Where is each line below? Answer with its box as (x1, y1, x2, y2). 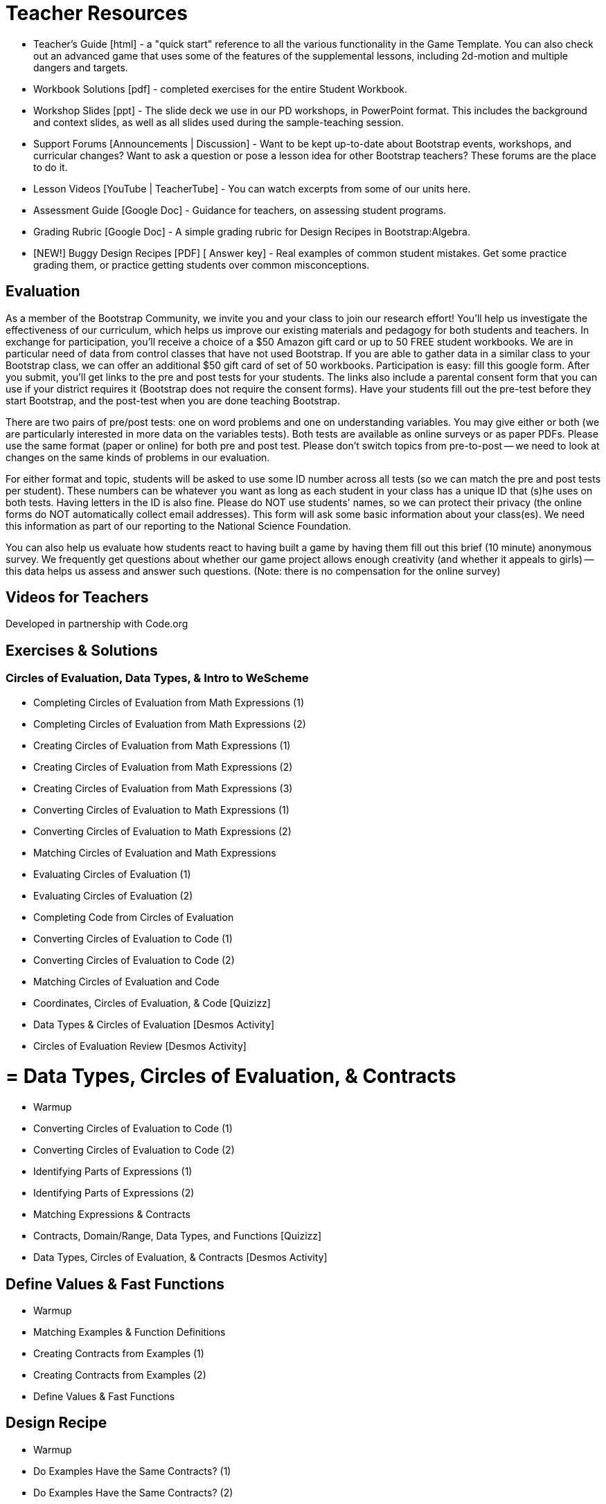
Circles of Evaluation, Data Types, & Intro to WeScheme (6, 671, 309, 686)
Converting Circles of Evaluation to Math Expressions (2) (33, 825, 292, 837)
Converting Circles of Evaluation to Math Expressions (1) (33, 803, 289, 816)
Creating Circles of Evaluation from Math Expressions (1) (33, 739, 291, 751)
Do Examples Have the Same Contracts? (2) (33, 1486, 233, 1498)
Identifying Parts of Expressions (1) (33, 1165, 193, 1178)
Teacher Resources (6, 1, 188, 25)
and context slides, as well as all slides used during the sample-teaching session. (33, 116, 404, 128)
